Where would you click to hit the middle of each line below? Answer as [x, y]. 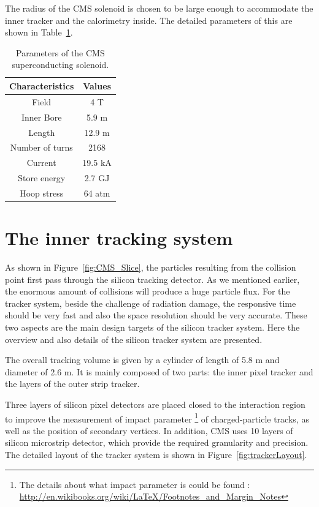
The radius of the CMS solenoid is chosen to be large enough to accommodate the [159, 8]
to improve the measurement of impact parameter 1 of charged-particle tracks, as [157, 418]
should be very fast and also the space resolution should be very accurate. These [156, 315]
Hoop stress [42, 193]
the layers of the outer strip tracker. [72, 384]
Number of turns [41, 147]
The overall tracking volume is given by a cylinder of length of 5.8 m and [142, 360]
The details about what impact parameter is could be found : [135, 484]
